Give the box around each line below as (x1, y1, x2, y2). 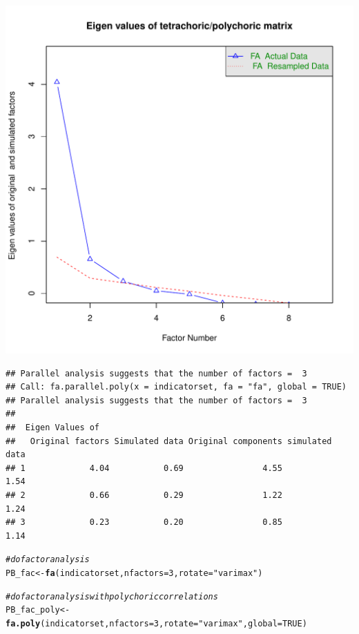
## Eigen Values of (6, 422, 100, 432)
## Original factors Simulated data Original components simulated (6, 436, 332, 446)
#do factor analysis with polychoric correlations (6, 591, 218, 602)
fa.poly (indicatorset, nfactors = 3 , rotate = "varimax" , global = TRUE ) (6, 618, 307, 628)
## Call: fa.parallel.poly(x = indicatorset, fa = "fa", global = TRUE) (6, 382, 347, 392)
